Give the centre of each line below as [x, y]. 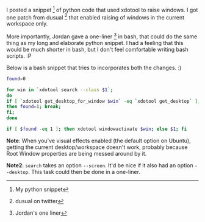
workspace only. [27, 24]
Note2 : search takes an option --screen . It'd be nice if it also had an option [100, 165]
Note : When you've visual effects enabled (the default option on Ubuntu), [99, 140]
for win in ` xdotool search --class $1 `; [60, 90]
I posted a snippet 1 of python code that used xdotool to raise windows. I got [102, 9]
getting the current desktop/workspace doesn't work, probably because [97, 147]
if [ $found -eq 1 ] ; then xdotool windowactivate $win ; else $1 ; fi [97, 129]
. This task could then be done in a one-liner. [84, 172]
